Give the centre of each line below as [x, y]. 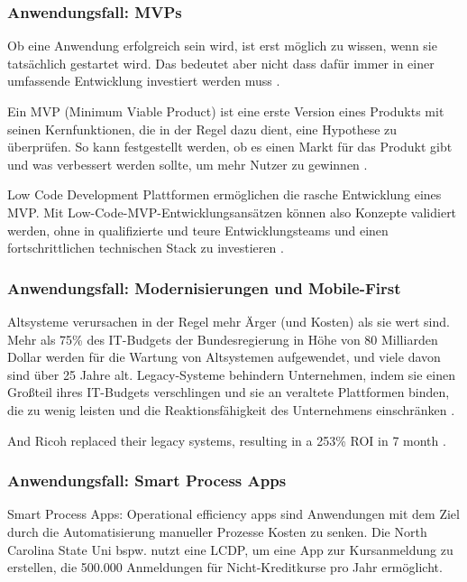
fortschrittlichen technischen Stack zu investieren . [146, 248]
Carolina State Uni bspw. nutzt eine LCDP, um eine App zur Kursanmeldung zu [230, 549]
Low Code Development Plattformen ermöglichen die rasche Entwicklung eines [224, 194]
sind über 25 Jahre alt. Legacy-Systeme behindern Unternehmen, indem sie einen [231, 374]
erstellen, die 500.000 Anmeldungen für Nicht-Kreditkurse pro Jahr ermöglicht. [225, 567]
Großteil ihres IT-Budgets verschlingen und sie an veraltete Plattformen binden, [229, 392]
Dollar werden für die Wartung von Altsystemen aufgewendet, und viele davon [224, 357]
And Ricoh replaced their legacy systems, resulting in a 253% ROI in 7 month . [227, 440]
